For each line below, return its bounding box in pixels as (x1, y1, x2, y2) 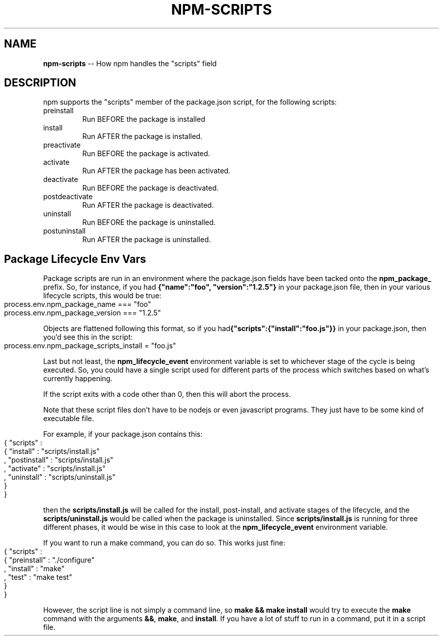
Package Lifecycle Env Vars (4, 252, 146, 265)
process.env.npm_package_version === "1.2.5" (4, 308, 161, 317)
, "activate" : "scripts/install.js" (4, 464, 106, 473)
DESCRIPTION (4, 76, 76, 89)
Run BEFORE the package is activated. (82, 149, 210, 158)
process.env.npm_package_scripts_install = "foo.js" (4, 341, 176, 350)
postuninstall (43, 226, 86, 236)
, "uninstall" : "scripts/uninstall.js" (4, 473, 116, 482)
